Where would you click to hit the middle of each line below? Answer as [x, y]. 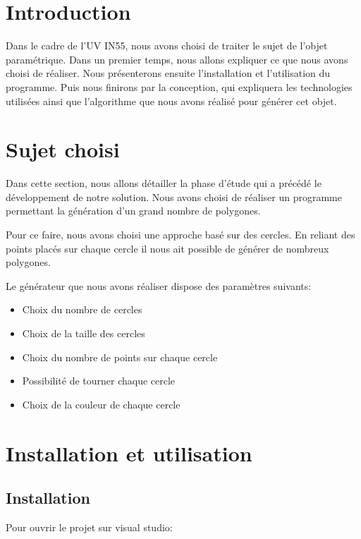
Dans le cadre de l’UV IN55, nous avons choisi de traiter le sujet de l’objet [167, 46]
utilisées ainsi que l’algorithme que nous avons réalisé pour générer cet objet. [171, 101]
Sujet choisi [63, 149]
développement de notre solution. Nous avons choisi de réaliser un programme [174, 196]
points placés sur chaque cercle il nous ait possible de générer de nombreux [167, 248]
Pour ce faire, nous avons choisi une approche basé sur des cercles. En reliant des [180, 234]
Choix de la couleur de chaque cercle [101, 404]
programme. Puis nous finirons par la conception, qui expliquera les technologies [179, 86]
